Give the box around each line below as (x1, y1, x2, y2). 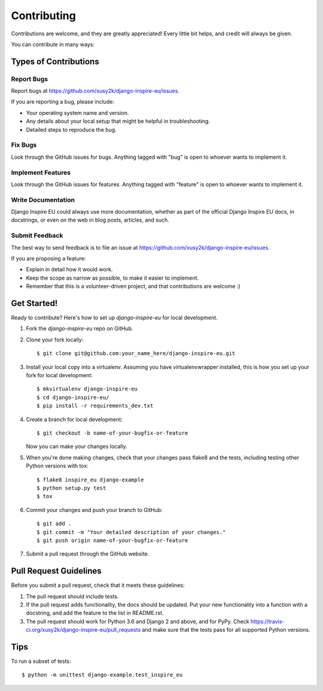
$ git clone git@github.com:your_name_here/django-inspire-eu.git (36, 350, 236, 357)
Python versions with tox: (26, 462, 89, 469)
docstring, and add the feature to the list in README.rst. (26, 610, 164, 617)
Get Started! (11, 298, 58, 308)
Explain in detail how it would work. (26, 266, 113, 273)
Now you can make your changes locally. (26, 443, 127, 450)
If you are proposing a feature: (11, 255, 86, 262)
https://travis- (250, 617, 285, 625)
